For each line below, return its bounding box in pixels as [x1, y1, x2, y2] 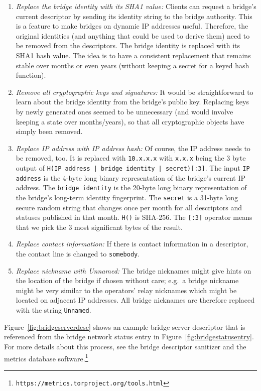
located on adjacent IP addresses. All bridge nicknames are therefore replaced [16, 295, 254, 305]
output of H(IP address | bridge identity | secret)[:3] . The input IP [16, 162, 250, 173]
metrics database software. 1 [4, 351, 88, 363]
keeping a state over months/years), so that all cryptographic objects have [16, 116, 244, 126]
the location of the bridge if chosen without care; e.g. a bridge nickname [16, 275, 239, 286]
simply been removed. [16, 126, 83, 137]
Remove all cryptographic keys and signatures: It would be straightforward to [16, 86, 253, 97]
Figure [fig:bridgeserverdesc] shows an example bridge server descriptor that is [4, 321, 245, 332]
